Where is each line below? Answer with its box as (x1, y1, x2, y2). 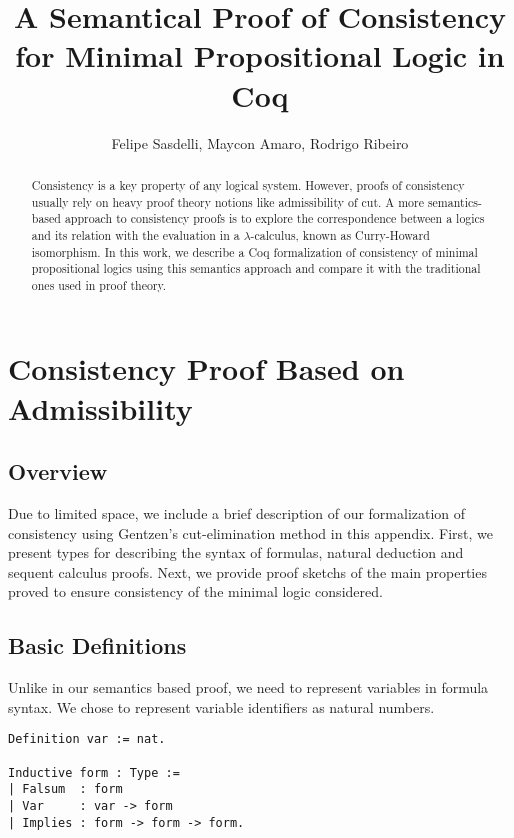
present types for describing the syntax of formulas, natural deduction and (8, 542, 464, 563)
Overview (8, 456, 108, 487)
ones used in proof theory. (31, 276, 167, 293)
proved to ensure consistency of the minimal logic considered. (8, 581, 383, 602)
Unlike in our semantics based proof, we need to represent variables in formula (8, 677, 489, 698)
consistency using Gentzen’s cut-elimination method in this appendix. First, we (8, 522, 493, 543)
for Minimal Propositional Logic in (15, 35, 505, 76)
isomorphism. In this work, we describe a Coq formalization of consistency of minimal (31, 243, 478, 260)
